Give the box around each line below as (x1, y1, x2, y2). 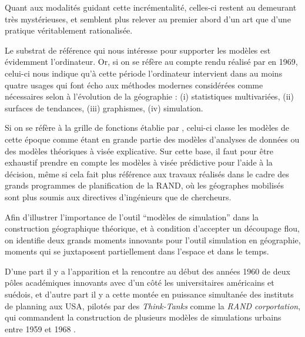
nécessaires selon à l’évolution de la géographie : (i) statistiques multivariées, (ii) (5, 90, 294, 103)
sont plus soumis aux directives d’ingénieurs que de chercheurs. (5, 190, 232, 203)
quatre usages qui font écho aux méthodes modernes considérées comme (5, 78, 263, 91)
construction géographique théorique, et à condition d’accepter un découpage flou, (5, 222, 300, 234)
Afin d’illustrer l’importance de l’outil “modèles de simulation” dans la (5, 210, 259, 223)
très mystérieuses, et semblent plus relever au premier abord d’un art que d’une (5, 12, 291, 25)
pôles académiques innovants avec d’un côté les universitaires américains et (5, 276, 274, 289)
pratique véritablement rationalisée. (5, 24, 133, 37)
